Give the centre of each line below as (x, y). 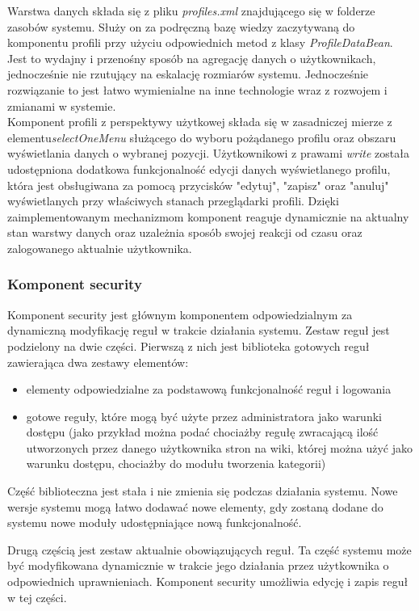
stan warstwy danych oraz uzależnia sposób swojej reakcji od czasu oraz (185, 232)
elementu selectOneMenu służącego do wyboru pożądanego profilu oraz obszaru (202, 137)
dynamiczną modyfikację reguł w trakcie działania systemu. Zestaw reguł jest (199, 330)
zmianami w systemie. (62, 105)
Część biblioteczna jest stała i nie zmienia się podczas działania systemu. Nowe (203, 491)
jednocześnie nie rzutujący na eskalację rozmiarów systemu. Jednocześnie (188, 74)
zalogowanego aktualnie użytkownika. (100, 248)
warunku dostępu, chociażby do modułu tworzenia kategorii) (176, 464)
